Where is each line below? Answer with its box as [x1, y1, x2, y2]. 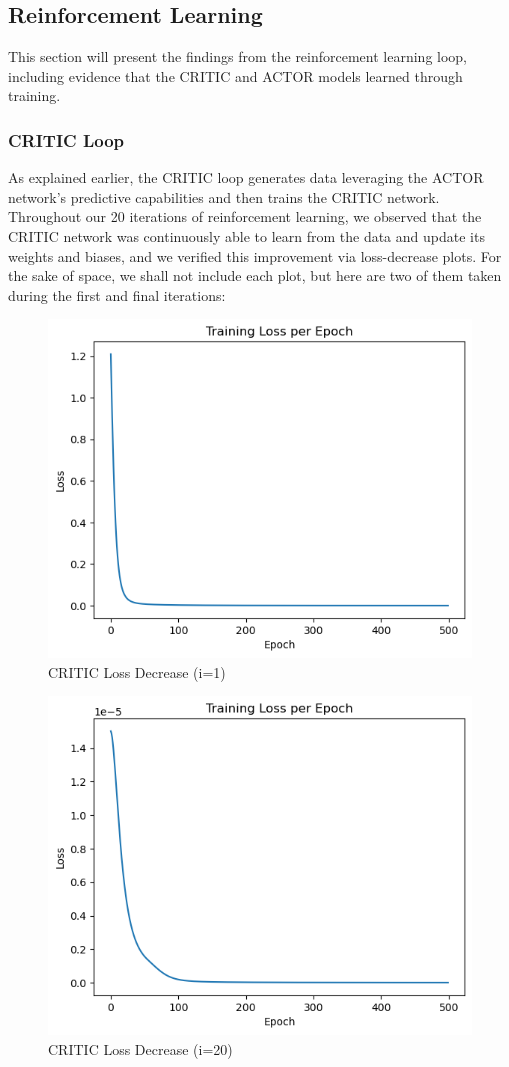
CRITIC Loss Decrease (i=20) [48, 1038, 233, 1059]
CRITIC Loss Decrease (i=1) [48, 661, 226, 682]
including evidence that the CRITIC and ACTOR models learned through [8, 65, 463, 86]
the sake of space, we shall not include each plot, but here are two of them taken [8, 265, 502, 286]
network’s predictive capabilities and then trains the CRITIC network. [8, 186, 440, 207]
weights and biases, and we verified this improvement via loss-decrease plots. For [8, 245, 502, 266]
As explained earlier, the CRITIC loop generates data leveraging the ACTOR [8, 167, 484, 188]
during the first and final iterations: [8, 284, 226, 305]
